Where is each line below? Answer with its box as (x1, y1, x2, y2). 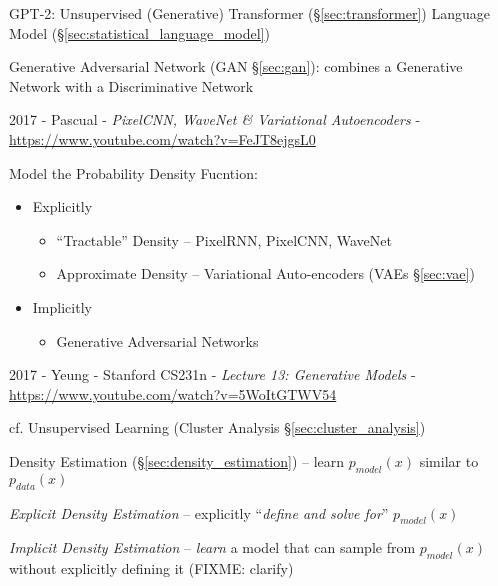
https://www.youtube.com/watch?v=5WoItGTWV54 (9, 383, 337, 404)
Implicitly (32, 296, 92, 317)
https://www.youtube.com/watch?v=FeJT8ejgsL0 (9, 128, 316, 149)
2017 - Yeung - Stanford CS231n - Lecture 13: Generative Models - (9, 364, 416, 385)
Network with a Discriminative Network (9, 75, 254, 96)
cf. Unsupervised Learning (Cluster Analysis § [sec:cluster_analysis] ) (9, 417, 426, 438)
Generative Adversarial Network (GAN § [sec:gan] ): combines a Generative (9, 56, 463, 77)
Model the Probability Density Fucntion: (9, 162, 258, 183)
